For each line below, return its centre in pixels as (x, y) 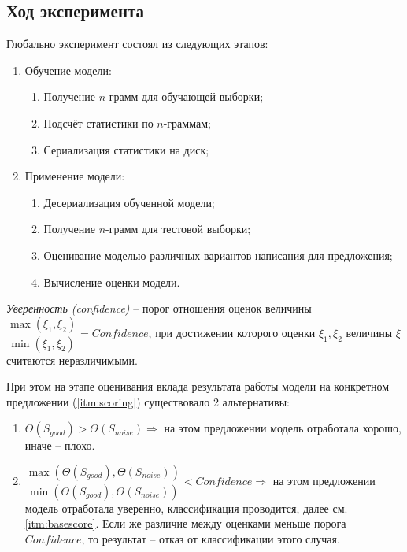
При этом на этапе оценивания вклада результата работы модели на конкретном (198, 386)
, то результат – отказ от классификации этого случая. (211, 539)
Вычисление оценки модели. (112, 282)
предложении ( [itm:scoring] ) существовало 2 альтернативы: (148, 401)
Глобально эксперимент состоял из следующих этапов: (137, 44)
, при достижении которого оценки (232, 333)
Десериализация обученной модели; (129, 202)
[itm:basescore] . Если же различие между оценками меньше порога (185, 523)
